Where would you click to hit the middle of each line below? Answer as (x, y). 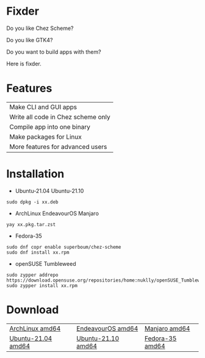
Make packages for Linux (46, 137)
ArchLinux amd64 (35, 328)
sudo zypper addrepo (33, 275)
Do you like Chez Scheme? (40, 28)
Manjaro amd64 (167, 328)
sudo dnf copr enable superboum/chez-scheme (64, 247)
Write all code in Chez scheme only (60, 117)
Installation (35, 174)
